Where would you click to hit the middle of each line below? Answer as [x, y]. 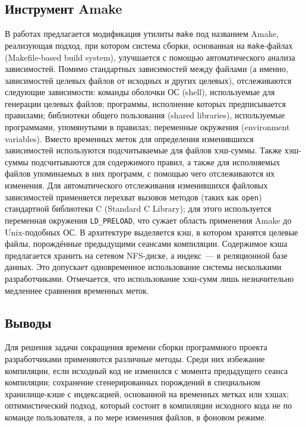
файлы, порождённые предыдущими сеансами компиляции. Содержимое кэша [146, 244]
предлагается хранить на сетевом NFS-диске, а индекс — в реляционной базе [146, 255]
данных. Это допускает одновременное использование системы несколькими [143, 267]
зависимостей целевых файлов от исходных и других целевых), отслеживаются [148, 80]
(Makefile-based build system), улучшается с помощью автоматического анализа [150, 57]
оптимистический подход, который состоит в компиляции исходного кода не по [149, 405]
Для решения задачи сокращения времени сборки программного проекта [136, 347]
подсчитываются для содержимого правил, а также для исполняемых [156, 161]
